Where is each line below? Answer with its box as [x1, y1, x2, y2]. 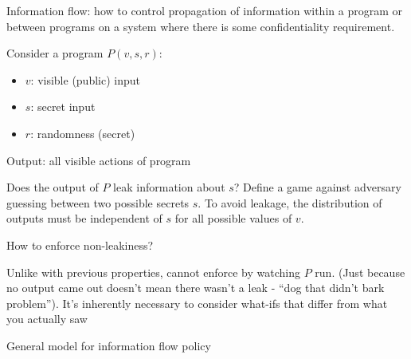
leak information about [113, 179, 225, 195]
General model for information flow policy [6, 337, 211, 353]
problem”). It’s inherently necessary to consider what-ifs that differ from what [6, 294, 388, 311]
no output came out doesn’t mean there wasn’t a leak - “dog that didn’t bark [6, 279, 385, 296]
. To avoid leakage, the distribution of [198, 194, 382, 211]
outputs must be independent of [6, 210, 162, 227]
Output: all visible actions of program [6, 152, 191, 168]
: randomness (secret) [30, 124, 135, 141]
